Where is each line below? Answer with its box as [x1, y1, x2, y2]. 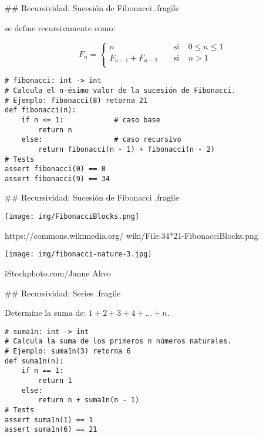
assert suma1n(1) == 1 [5, 415, 93, 424]
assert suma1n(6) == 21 [5, 425, 97, 434]
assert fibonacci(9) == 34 [5, 174, 110, 183]
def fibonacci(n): [5, 106, 76, 115]
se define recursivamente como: [5, 21, 116, 34]
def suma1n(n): [5, 356, 64, 365]
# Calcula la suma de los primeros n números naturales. [5, 337, 232, 346]
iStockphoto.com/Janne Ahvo [5, 266, 112, 279]
